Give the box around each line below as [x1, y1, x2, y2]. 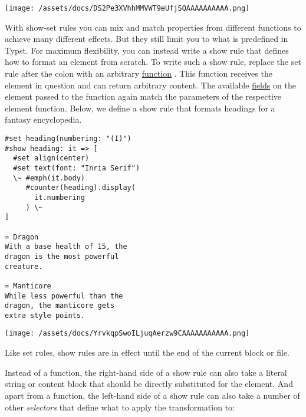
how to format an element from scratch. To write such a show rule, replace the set [5, 55, 301, 68]
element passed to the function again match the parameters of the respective [5, 90, 281, 103]
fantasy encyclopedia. [5, 113, 82, 126]
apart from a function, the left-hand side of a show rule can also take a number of [5, 389, 300, 401]
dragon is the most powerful [5, 252, 119, 261]
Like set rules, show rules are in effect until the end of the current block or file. [5, 346, 289, 359]
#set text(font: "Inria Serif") [13, 163, 140, 172]
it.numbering [34, 193, 85, 202]
